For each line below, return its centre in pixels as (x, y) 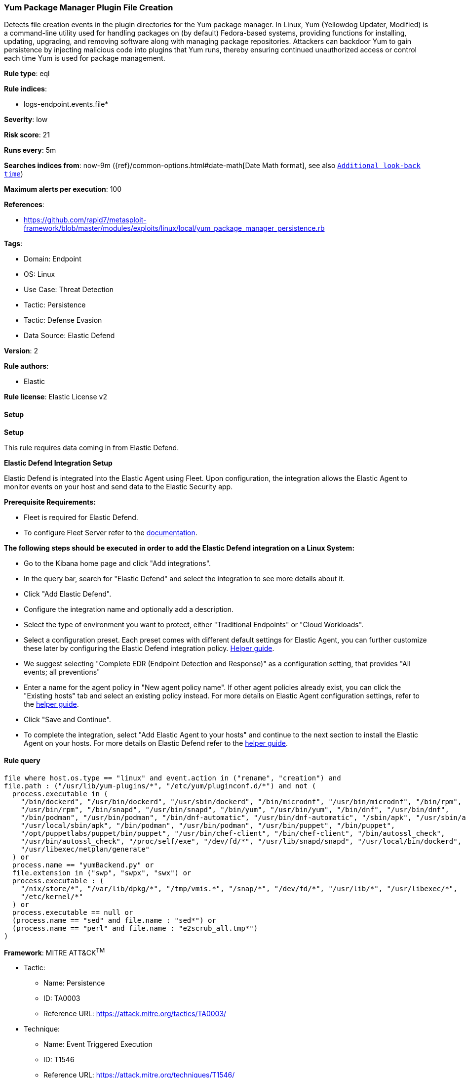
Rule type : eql (27, 74)
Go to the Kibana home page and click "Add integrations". (117, 563)
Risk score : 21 (27, 135)
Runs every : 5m (30, 150)
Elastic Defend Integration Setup (58, 463)
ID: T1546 (59, 1060)
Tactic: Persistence (55, 305)
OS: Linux (39, 274)
